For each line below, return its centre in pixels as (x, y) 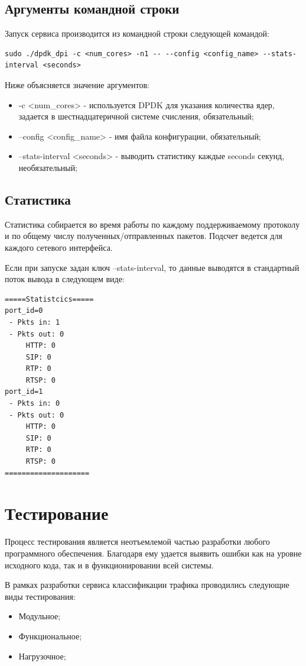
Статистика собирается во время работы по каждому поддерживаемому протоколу (152, 224)
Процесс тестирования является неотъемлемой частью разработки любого (137, 541)
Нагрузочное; (42, 656)
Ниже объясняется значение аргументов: (77, 84)
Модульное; (40, 616)
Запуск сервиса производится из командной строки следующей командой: (137, 33)
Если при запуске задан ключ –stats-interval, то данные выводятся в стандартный (152, 267)
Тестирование (57, 513)
